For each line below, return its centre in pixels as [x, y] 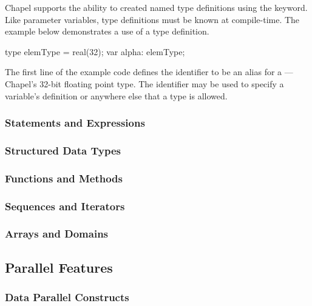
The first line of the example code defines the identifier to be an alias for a [144, 72]
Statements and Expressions [75, 123]
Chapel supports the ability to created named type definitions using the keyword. [156, 7]
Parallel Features [59, 267]
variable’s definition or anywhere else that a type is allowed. [116, 95]
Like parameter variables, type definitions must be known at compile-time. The [152, 19]
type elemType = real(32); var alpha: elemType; [95, 51]
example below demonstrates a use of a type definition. [107, 31]
